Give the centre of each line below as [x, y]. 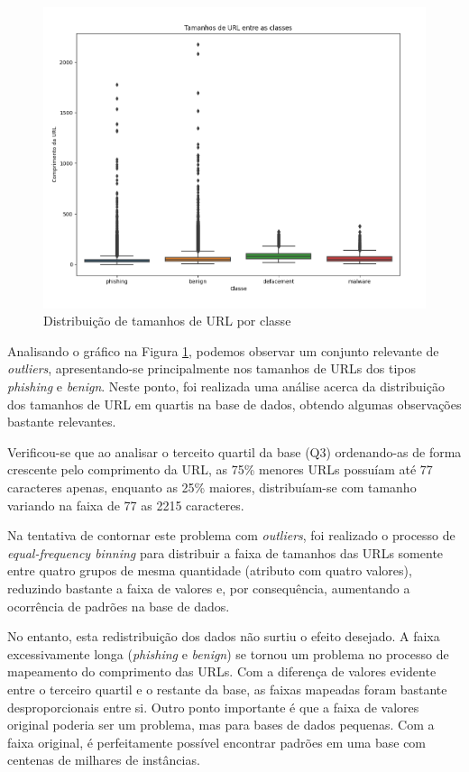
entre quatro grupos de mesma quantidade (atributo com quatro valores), [210, 570]
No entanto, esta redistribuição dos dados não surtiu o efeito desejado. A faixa [224, 636]
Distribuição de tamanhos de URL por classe [167, 321]
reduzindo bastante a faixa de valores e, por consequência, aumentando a [209, 588]
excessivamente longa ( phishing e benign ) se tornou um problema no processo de [228, 653]
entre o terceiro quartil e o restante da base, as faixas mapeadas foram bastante [227, 689]
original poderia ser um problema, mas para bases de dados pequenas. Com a [221, 725]
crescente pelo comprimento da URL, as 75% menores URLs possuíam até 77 [220, 469]
